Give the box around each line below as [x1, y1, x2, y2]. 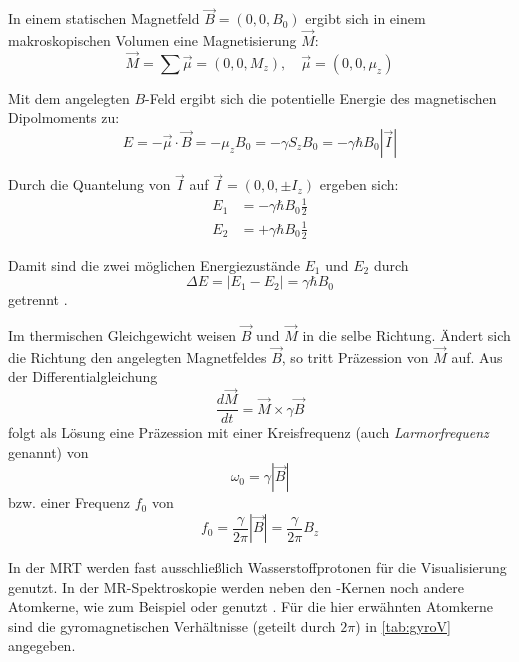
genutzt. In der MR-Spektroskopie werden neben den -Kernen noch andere [8, 576, 464, 597]
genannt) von [8, 441, 89, 462]
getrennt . [8, 289, 68, 310]
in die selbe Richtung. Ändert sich [302, 325, 511, 345]
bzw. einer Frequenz [8, 492, 130, 513]
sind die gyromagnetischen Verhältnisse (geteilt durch [8, 615, 336, 636]
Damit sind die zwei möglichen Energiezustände [8, 254, 300, 275]
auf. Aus [451, 346, 503, 367]
